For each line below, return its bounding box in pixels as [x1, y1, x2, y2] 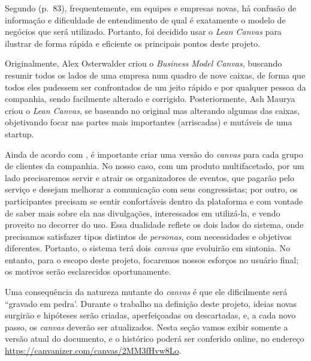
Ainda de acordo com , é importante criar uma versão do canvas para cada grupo [5, 148, 303, 160]
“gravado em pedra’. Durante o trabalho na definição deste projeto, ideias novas [5, 297, 297, 309]
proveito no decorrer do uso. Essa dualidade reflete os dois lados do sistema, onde [5, 218, 304, 231]
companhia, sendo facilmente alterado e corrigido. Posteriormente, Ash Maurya [5, 92, 295, 105]
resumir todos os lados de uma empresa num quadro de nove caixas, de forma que [5, 68, 306, 81]
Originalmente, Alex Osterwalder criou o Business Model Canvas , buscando [5, 57, 282, 70]
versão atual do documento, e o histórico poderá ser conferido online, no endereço [5, 332, 304, 345]
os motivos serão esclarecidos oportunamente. [5, 265, 171, 278]
